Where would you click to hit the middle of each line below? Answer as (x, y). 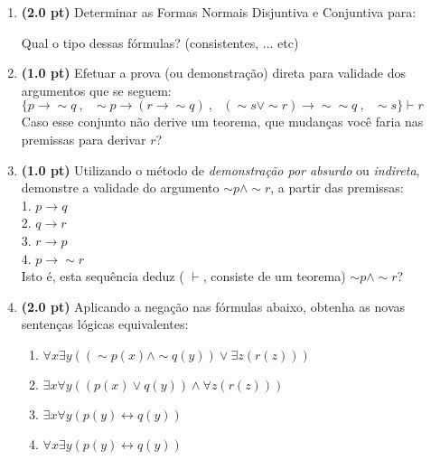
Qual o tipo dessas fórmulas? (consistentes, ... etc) (160, 42)
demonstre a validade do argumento (120, 188)
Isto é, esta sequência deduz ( (103, 276)
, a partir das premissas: (337, 188)
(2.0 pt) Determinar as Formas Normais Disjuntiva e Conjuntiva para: (219, 12)
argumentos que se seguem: (96, 90)
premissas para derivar (84, 139)
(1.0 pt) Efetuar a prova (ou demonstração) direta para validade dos (214, 73)
